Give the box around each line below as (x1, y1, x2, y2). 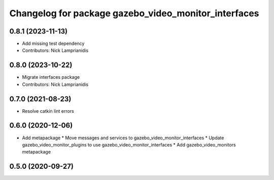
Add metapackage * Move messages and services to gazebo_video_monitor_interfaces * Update (22, 135, 224, 141)
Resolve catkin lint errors (22, 108, 75, 114)
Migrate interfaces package (22, 74, 80, 80)
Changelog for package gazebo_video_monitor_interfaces (9, 8, 259, 19)
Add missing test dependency (22, 41, 85, 47)
